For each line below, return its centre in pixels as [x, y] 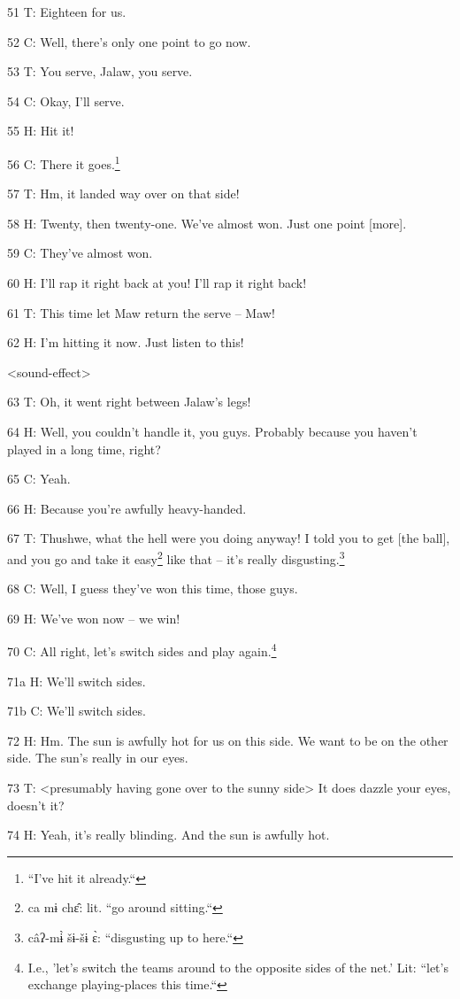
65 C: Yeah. [39, 479]
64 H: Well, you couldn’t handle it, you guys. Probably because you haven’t [212, 431]
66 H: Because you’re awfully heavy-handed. [127, 508]
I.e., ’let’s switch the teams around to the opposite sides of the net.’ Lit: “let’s [238, 967]
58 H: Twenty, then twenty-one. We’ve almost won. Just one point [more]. [207, 223]
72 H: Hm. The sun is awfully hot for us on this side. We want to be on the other [228, 740]
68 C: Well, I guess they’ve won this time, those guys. [153, 589]
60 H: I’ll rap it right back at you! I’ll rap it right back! [157, 283]
